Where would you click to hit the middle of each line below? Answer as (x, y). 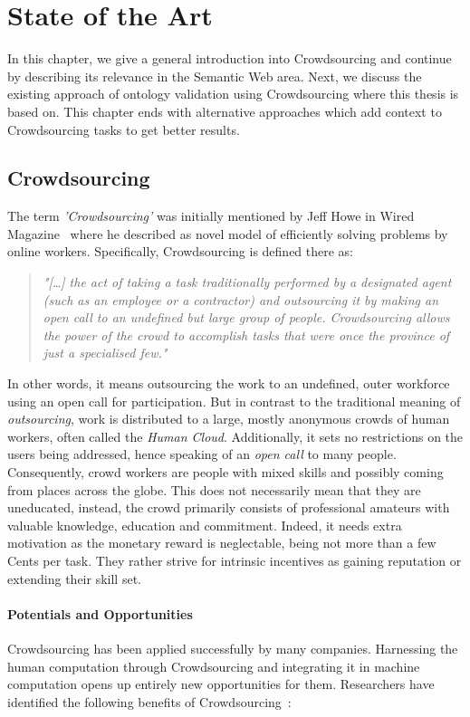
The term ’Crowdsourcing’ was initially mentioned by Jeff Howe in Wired (211, 216)
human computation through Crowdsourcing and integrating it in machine (214, 666)
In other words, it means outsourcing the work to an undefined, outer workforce (229, 383)
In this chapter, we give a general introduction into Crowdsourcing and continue (230, 58)
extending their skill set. (74, 578)
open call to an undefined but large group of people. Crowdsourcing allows (246, 317)
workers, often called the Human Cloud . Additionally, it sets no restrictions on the (235, 436)
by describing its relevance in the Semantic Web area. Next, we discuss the (215, 76)
